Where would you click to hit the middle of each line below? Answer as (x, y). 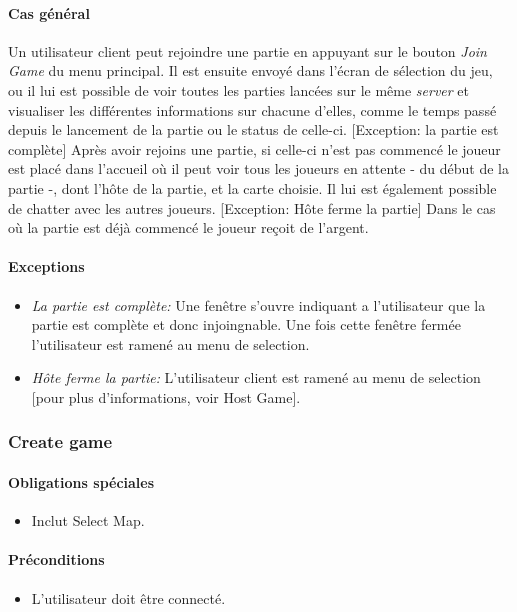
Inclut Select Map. (88, 520)
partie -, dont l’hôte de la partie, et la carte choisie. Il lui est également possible (252, 187)
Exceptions (46, 266)
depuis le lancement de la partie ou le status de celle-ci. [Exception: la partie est (253, 129)
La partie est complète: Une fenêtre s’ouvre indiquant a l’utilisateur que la (258, 304)
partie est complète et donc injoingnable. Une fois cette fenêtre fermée (246, 324)
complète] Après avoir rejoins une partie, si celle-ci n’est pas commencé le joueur (254, 148)
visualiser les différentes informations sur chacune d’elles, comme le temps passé (252, 109)
